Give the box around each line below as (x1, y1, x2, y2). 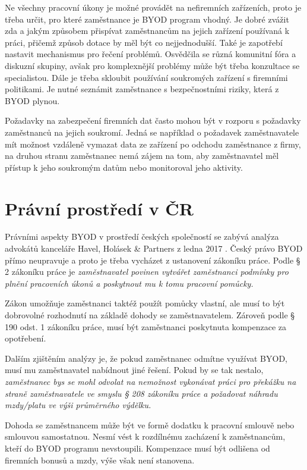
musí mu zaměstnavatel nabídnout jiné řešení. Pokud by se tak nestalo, (5, 364, 264, 376)
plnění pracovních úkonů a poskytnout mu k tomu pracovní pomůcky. (5, 277, 254, 289)
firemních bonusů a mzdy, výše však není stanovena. (5, 453, 195, 466)
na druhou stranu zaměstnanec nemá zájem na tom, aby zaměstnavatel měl (5, 149, 279, 162)
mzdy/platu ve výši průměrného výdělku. (5, 399, 151, 411)
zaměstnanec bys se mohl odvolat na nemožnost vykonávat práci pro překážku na (5, 375, 296, 387)
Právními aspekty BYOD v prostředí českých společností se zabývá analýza (5, 230, 279, 243)
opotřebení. (5, 332, 46, 344)
